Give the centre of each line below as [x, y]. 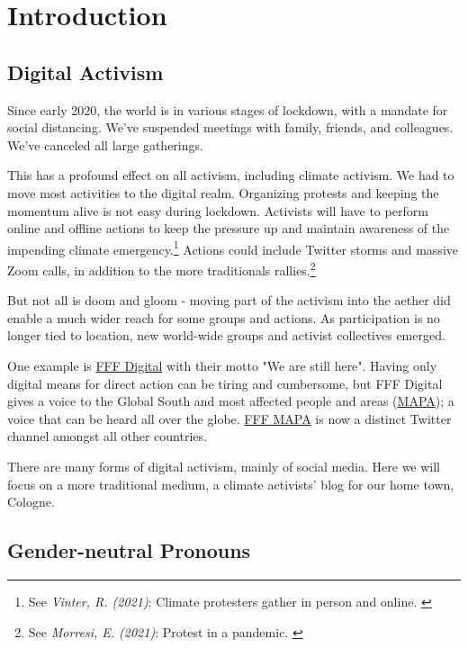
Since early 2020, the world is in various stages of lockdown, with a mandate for [228, 109]
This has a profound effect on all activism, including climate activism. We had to [231, 175]
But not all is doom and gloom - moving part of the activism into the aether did [229, 300]
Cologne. [31, 502]
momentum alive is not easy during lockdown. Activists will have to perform [218, 210]
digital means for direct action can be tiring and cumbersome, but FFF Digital [225, 383]
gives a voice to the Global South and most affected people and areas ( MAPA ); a [231, 401]
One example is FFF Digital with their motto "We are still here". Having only [222, 366]
